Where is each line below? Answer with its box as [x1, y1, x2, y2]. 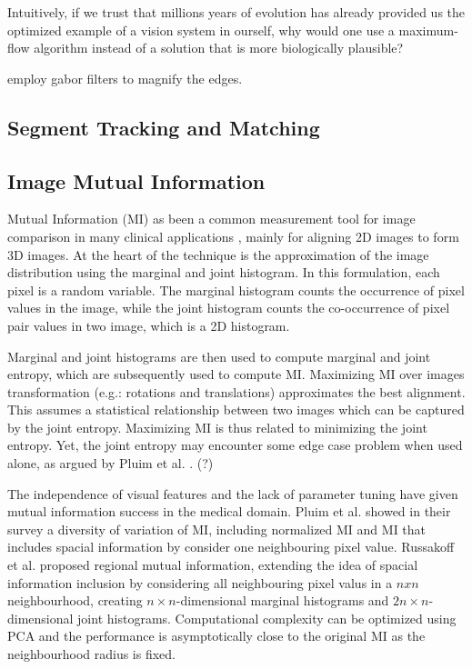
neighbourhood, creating [7, 591, 143, 610]
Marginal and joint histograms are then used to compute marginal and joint [7, 346, 431, 365]
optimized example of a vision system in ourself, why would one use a [7, 20, 395, 39]
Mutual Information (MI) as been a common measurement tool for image [7, 209, 416, 228]
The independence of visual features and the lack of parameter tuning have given [7, 484, 458, 503]
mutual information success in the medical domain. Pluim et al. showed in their [7, 502, 451, 521]
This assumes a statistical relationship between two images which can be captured [7, 400, 465, 419]
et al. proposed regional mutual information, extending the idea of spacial [7, 555, 418, 574]
